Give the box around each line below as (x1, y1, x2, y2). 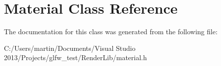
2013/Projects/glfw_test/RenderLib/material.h (4, 52, 147, 63)
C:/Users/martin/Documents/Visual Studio (4, 43, 136, 53)
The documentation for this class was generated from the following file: (4, 26, 218, 37)
